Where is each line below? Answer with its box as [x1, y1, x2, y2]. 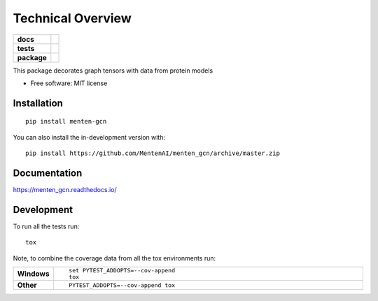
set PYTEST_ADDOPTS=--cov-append [69, 267, 175, 274]
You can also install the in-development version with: [13, 133, 166, 141]
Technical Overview [13, 10, 132, 26]
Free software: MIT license [30, 79, 108, 87]
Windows [17, 269, 50, 279]
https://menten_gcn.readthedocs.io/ [13, 186, 117, 194]
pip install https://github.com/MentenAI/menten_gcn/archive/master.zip [25, 149, 280, 157]
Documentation [13, 167, 83, 179]
